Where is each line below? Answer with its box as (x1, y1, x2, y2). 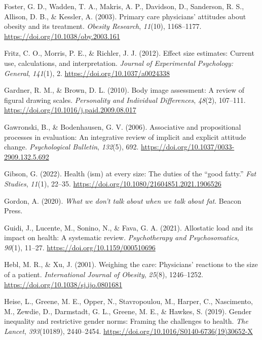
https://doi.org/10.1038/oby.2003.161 (4, 30, 120, 41)
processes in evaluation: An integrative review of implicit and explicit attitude (4, 131, 246, 142)
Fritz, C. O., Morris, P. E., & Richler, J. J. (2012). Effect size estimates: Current (4, 48, 254, 58)
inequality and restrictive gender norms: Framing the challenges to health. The (4, 316, 248, 326)
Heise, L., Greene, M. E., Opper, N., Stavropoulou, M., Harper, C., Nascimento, (4, 296, 253, 307)
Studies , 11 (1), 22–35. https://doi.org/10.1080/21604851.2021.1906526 (4, 178, 221, 188)
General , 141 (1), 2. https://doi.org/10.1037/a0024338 (4, 67, 170, 78)
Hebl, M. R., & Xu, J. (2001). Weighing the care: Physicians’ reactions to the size (4, 259, 258, 270)
